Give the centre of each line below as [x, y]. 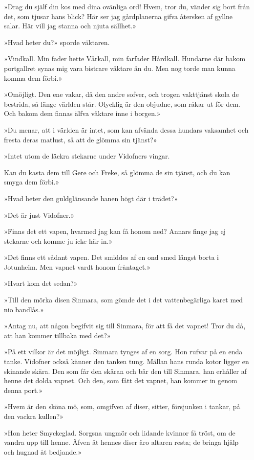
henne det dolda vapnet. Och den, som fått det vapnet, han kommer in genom [121, 380]
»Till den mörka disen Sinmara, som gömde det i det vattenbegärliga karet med [124, 300]
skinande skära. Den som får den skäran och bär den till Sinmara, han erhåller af [126, 371]
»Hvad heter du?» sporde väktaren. [57, 42]
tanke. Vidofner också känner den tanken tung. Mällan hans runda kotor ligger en [127, 361]
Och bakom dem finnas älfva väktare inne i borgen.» [82, 113]
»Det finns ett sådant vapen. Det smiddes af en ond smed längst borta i [111, 257]
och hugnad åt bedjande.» [43, 451]
